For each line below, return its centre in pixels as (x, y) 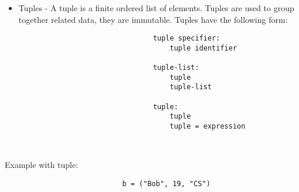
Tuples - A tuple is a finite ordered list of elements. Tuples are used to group (156, 8)
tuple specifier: (186, 38)
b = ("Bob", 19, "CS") (166, 183)
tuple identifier (203, 48)
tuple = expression (208, 127)
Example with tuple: (42, 165)
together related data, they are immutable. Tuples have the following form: (153, 19)
